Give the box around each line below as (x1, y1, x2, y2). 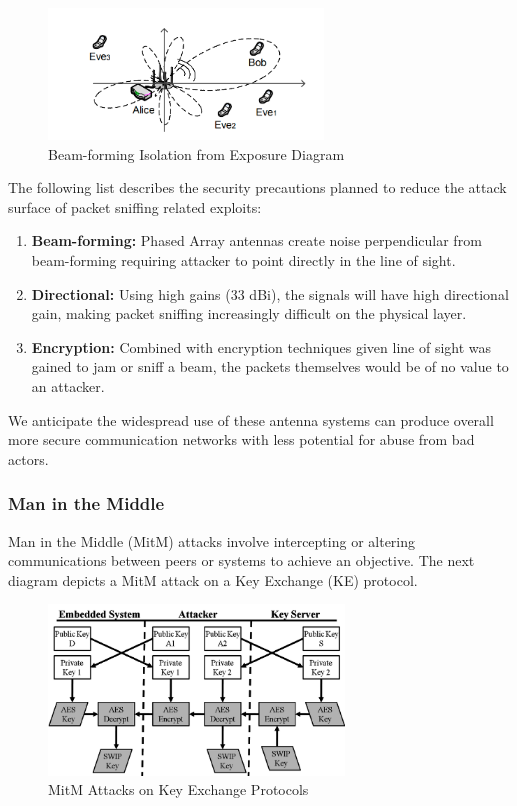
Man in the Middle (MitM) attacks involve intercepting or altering (8, 530, 416, 551)
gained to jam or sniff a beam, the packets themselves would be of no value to (31, 356, 509, 377)
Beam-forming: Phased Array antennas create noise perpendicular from (31, 230, 482, 251)
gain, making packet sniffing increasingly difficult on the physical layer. (31, 303, 467, 324)
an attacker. (31, 375, 105, 396)
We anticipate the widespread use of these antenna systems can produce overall (8, 409, 494, 430)
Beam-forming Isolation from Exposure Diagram (48, 143, 345, 164)
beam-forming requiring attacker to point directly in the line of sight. (31, 249, 456, 270)
